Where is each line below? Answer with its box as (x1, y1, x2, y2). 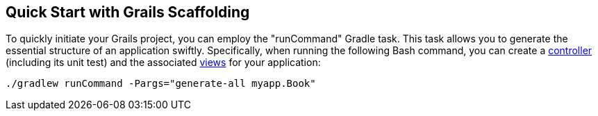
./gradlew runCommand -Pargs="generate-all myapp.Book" (6, 78, 316, 90)
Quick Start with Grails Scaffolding (6, 3, 250, 21)
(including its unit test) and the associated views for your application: (6, 56, 321, 69)
